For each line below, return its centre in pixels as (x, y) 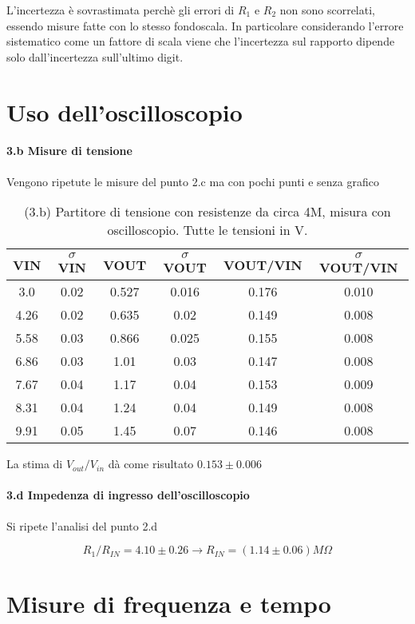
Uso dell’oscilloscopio (125, 111)
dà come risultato (151, 464)
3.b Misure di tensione (69, 151)
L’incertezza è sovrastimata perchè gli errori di (121, 10)
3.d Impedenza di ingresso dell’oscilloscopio (128, 495)
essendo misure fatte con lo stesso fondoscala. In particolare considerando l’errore (205, 25)
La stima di (35, 464)
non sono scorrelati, (327, 10)
